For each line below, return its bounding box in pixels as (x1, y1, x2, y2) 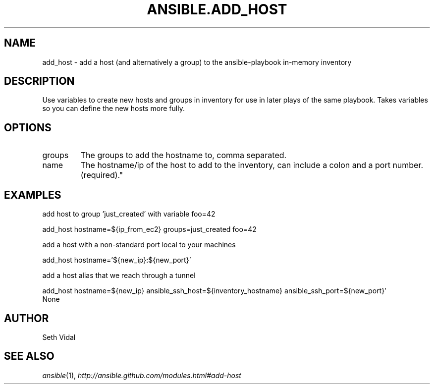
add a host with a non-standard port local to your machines (42, 240, 236, 249)
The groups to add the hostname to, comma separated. (80, 150, 287, 161)
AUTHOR (4, 312, 49, 325)
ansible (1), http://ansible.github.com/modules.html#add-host (42, 371, 241, 380)
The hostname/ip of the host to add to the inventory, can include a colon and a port (80, 160, 390, 170)
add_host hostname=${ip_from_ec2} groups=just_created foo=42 (42, 225, 257, 234)
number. (392, 160, 424, 170)
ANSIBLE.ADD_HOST (147, 1, 287, 18)
